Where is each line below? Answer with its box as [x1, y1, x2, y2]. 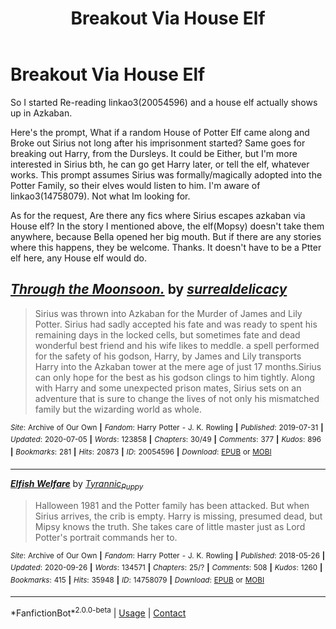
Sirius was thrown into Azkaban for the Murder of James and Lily [34, 307, 303, 319]
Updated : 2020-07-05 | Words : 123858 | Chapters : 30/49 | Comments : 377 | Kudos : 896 [10, 435, 322, 445]
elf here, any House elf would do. [10, 252, 148, 264]
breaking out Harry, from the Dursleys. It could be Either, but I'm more [10, 147, 298, 159]
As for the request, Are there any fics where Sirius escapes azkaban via [10, 209, 306, 221]
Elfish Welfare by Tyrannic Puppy [10, 477, 144, 492]
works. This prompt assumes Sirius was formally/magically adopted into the [10, 168, 323, 181]
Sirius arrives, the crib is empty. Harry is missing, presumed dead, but [34, 510, 323, 522]
